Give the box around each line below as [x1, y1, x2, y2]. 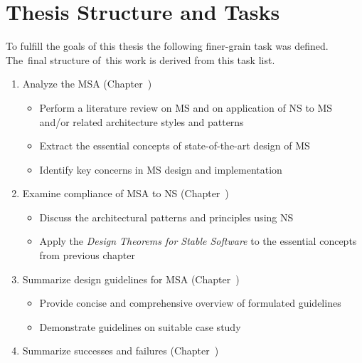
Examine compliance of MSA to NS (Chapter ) [22, 186, 229, 201]
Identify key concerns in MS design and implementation [39, 162, 282, 177]
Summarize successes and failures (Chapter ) [22, 343, 219, 358]
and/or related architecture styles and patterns [39, 114, 244, 129]
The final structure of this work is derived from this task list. [6, 52, 275, 67]
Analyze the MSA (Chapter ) [22, 76, 152, 91]
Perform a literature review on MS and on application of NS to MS [39, 100, 333, 115]
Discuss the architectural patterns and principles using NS [39, 209, 294, 224]
